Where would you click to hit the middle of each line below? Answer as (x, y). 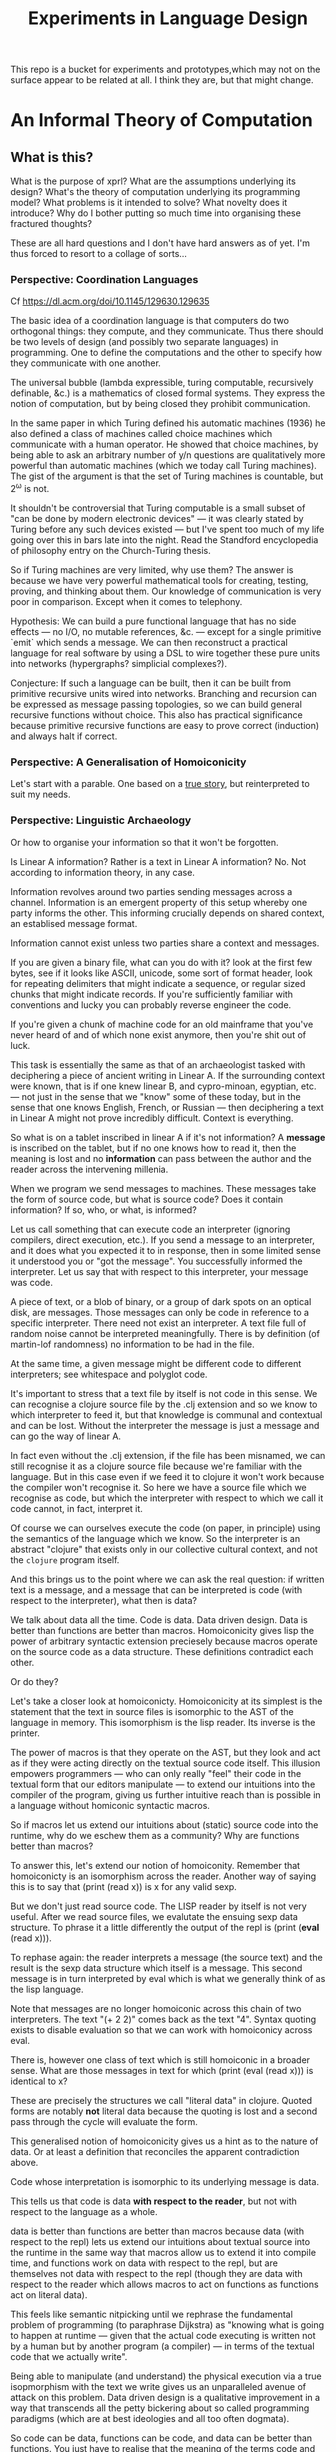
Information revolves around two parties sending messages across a (151, 891)
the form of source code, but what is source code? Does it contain (146, 1199)
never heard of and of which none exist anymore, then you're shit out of (158, 1034)
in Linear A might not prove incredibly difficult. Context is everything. (152, 1118)
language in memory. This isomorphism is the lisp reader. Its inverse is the (163, 1722)
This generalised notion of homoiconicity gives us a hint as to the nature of (164, 2141)
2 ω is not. (30, 488)
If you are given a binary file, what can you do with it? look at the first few (161, 962)
